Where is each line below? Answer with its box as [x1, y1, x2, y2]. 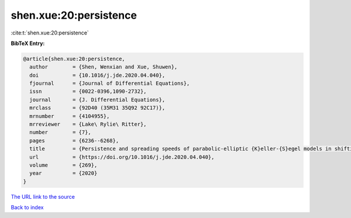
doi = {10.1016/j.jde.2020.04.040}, [29, 72, 166, 78]
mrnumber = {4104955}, [29, 113, 110, 119]
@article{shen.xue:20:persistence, [23, 56, 125, 62]
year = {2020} [29, 170, 98, 177]
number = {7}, [29, 129, 92, 136]
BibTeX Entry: [11, 40, 45, 47]
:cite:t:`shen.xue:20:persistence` [11, 29, 89, 36]
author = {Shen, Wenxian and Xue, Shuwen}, [29, 64, 178, 70]
